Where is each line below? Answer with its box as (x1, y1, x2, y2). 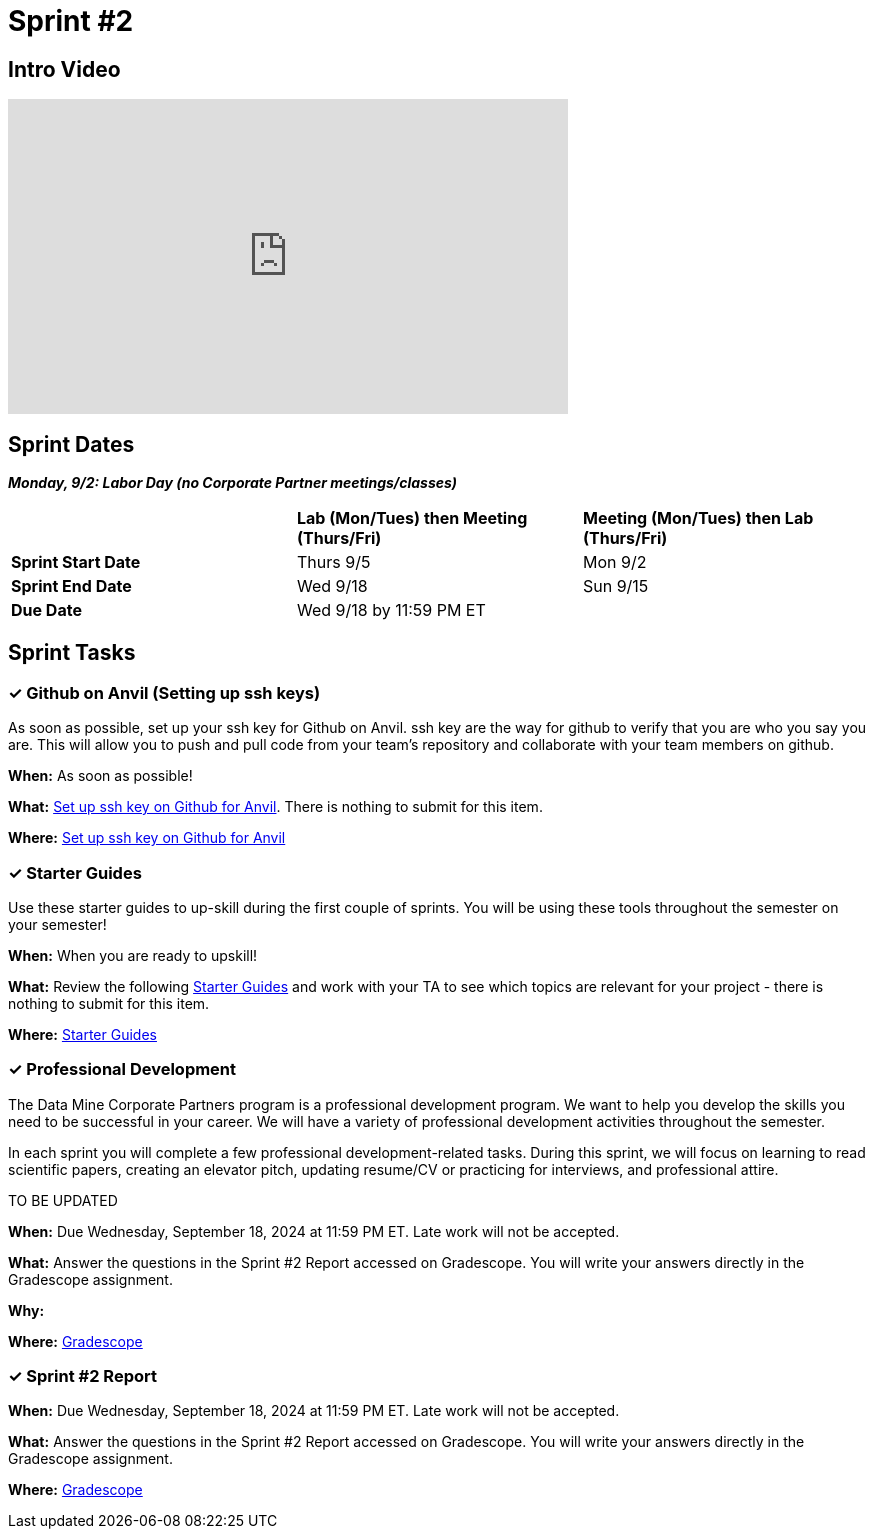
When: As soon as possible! (8, 767, 193, 785)
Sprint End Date (11, 576, 132, 597)
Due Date (11, 600, 82, 621)
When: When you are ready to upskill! (8, 946, 258, 964)
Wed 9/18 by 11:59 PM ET (296, 600, 486, 621)
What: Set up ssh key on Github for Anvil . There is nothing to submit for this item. (8, 798, 543, 816)
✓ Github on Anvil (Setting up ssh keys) (8, 682, 321, 703)
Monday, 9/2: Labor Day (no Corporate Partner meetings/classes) (8, 474, 458, 492)
